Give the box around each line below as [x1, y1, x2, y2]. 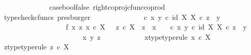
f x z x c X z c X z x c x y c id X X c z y [66, 21, 247, 32]
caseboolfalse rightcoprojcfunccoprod [49, 2, 165, 12]
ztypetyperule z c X [4, 41, 69, 52]
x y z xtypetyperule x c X [82, 31, 211, 42]
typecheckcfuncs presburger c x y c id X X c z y [4, 11, 220, 22]
